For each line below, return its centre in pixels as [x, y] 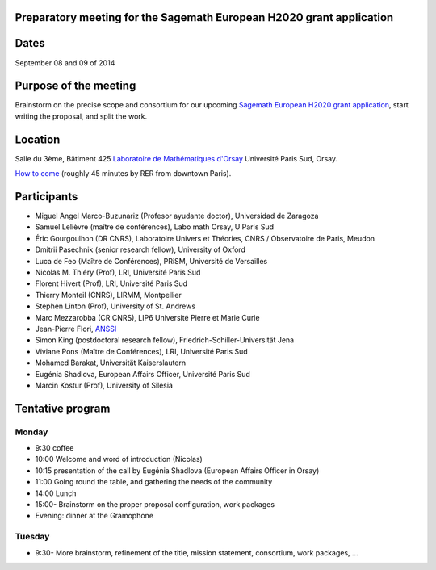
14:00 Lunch [56, 493]
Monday [31, 432]
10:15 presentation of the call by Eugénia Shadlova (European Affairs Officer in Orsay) [177, 470]
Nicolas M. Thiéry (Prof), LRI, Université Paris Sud [118, 272]
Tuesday [32, 537]
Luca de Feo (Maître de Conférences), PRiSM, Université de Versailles [151, 261]
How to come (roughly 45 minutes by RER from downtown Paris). [123, 174]
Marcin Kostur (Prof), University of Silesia [104, 385]
